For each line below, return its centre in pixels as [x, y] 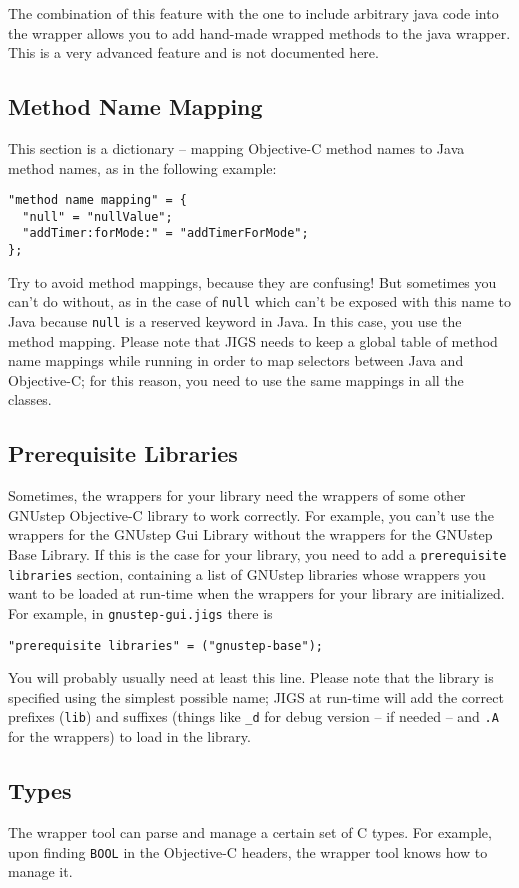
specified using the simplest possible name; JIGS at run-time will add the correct [256, 696]
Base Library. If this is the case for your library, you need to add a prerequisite [257, 554]
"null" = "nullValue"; [97, 216]
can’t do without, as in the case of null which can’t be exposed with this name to [259, 301]
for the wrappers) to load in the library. [129, 736]
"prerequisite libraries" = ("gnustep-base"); [165, 645]
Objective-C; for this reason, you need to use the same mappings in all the [236, 379]
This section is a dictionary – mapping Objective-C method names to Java [236, 147]
